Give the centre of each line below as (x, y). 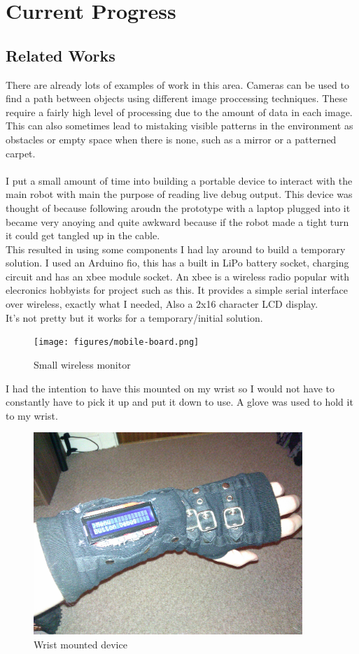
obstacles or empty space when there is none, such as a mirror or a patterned (171, 139)
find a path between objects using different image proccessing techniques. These (177, 98)
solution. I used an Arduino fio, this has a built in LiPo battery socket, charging (177, 263)
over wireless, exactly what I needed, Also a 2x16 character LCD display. (162, 304)
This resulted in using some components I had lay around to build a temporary (176, 249)
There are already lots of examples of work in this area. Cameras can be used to (177, 84)
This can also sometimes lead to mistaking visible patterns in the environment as (179, 126)
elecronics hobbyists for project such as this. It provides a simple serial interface (177, 290)
